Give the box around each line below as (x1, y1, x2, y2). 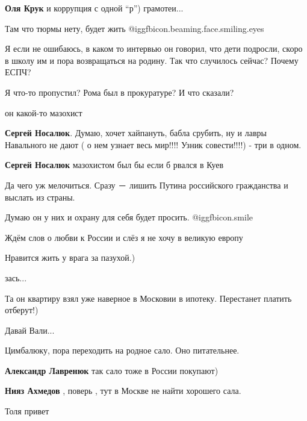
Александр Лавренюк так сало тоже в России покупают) (5, 364, 219, 376)
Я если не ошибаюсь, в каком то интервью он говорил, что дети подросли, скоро (5, 42, 303, 55)
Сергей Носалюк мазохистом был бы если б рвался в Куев (5, 158, 224, 171)
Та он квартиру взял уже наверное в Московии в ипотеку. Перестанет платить (5, 292, 292, 304)
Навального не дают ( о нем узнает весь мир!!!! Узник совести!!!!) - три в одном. (5, 138, 302, 151)
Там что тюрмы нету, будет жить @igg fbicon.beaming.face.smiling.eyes (5, 22, 264, 34)
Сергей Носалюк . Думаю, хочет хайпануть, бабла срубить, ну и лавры (5, 126, 267, 139)
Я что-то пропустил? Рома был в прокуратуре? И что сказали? (5, 86, 234, 98)
